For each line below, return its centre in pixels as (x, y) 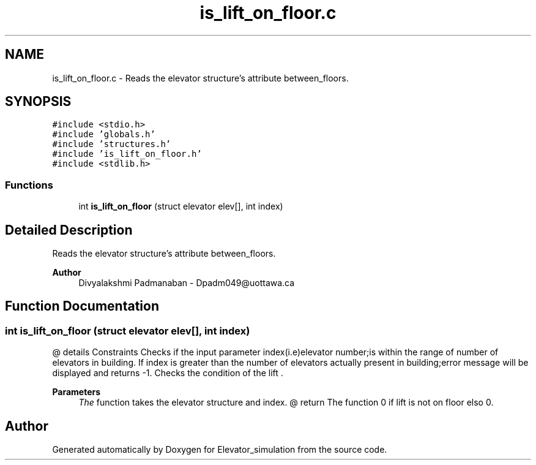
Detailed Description (69, 230)
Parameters (76, 392)
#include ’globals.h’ (104, 134)
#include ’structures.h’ (112, 144)
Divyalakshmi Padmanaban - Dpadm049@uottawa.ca (187, 283)
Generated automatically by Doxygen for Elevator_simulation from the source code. (220, 450)
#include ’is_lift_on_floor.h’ (127, 154)
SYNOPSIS (38, 102)
